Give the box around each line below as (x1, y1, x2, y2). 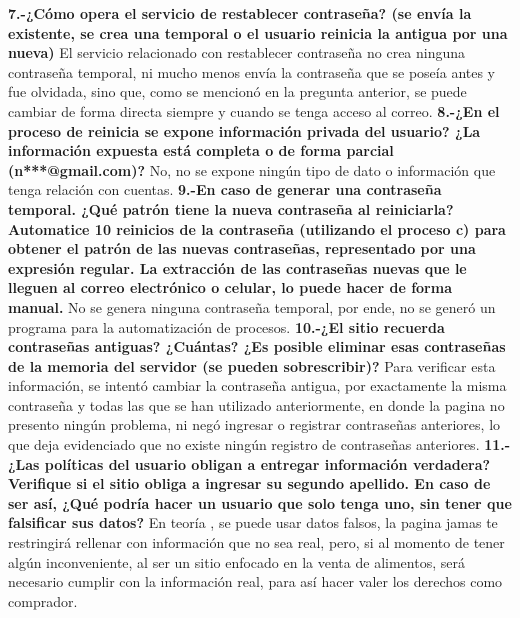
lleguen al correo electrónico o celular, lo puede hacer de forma (8, 277, 452, 298)
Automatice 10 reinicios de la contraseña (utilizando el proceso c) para (8, 218, 506, 239)
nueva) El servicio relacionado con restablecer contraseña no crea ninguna (8, 42, 466, 63)
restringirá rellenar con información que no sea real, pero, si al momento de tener (8, 532, 505, 553)
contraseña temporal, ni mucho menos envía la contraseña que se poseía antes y (8, 61, 496, 82)
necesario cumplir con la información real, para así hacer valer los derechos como (8, 571, 503, 592)
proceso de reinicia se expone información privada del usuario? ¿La (8, 120, 481, 141)
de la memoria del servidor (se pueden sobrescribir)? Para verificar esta (8, 355, 496, 376)
